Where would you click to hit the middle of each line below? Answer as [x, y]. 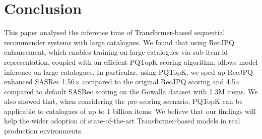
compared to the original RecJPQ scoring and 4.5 [159, 82]
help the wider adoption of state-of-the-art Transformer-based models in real [122, 121]
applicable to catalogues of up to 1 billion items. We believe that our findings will [130, 111]
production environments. [44, 131]
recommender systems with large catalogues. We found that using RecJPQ [119, 42]
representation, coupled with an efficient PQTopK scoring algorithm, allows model [131, 61]
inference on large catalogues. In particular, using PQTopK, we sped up [115, 72]
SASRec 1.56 [55, 82]
